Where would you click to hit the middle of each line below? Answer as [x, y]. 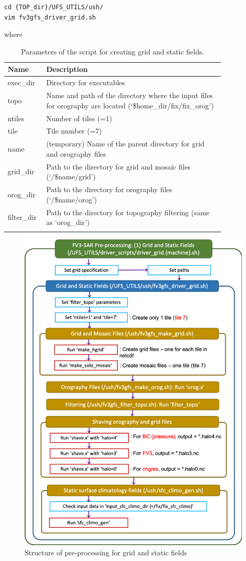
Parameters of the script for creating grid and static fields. [113, 51]
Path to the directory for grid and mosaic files [118, 166]
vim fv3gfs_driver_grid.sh [50, 17]
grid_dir [21, 171]
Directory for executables [86, 82]
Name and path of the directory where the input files [130, 95]
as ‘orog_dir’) [68, 222]
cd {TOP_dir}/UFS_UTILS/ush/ [54, 7]
